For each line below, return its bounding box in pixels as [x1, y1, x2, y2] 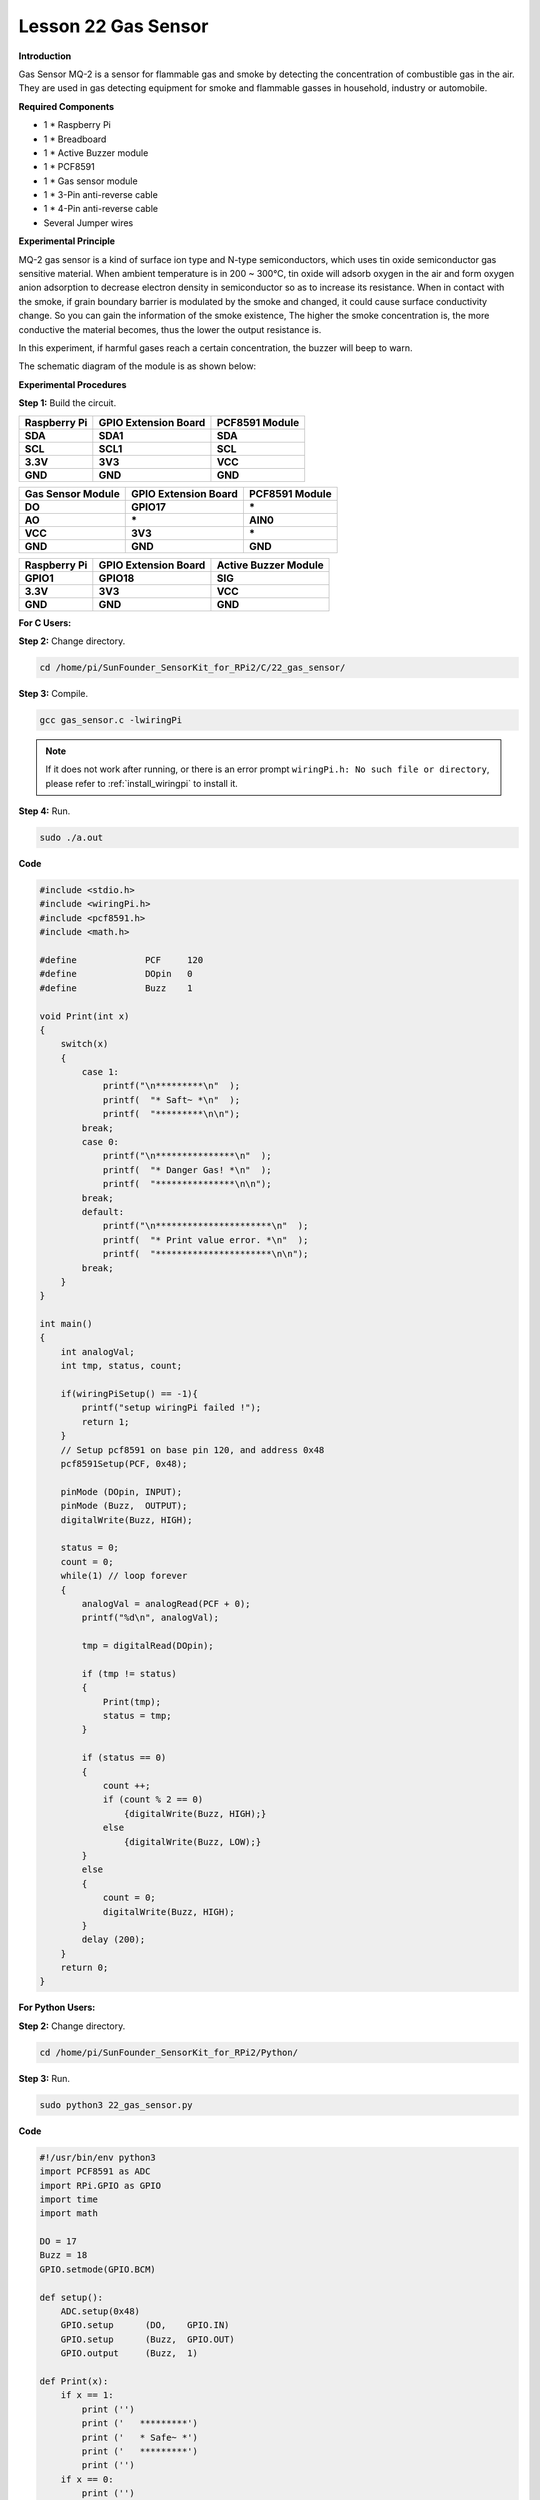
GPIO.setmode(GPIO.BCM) [39, 2263, 157, 2275]
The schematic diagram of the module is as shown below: [18, 360, 257, 372]
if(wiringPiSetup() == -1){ [60, 1388, 199, 1400]
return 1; [81, 1416, 130, 1427]
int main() [39, 1318, 93, 1330]
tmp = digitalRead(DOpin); [81, 1640, 214, 1652]
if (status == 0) [81, 1752, 167, 1764]
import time [39, 2193, 99, 2205]
